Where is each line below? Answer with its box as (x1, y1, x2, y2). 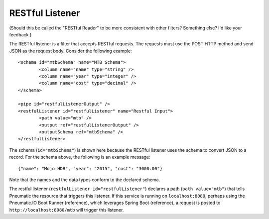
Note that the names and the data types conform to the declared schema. (9, 177, 160, 183)
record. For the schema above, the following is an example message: (9, 154, 150, 160)
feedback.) (9, 31, 32, 37)
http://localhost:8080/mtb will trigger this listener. (9, 207, 124, 213)
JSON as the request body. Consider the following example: (9, 48, 132, 54)
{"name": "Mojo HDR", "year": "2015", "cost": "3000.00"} (18, 166, 163, 171)
